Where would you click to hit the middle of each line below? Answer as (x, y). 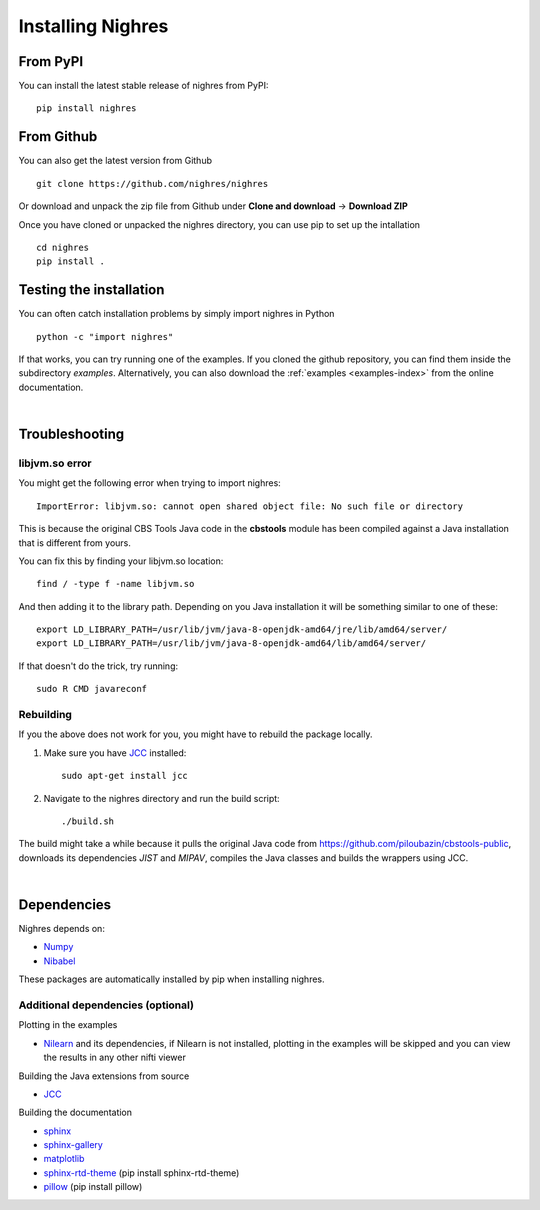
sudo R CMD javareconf (92, 689)
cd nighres (63, 247)
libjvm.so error (55, 463)
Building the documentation (75, 1112)
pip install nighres (86, 108)
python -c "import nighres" (105, 336)
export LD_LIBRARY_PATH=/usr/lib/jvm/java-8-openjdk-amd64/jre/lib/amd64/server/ (242, 629)
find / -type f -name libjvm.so (115, 584)
